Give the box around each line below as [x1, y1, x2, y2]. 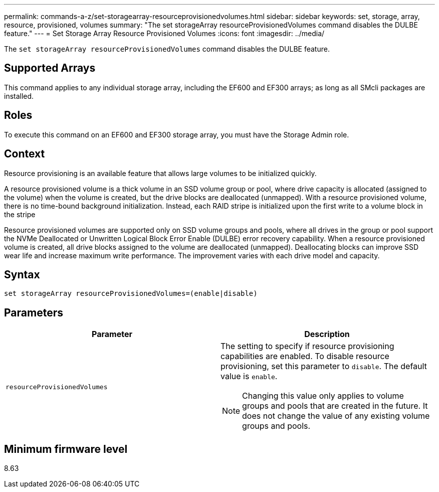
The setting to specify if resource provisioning [221, 341, 394, 352]
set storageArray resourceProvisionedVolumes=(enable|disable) [4, 289, 258, 298]
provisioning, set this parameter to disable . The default [221, 361, 427, 372]
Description [304, 329, 350, 340]
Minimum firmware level [4, 442, 128, 455]
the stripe [4, 210, 36, 219]
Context [4, 147, 45, 160]
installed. [4, 91, 34, 100]
